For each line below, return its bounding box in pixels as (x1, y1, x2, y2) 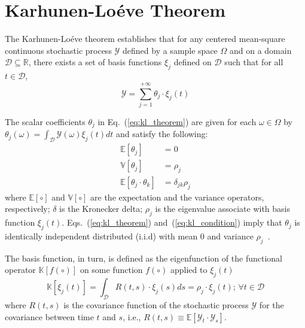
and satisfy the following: (116, 127, 208, 140)
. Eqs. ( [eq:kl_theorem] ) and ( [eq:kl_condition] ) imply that (62, 216, 282, 229)
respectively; (5, 202, 50, 215)
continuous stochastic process (5, 44, 112, 56)
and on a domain (229, 44, 292, 56)
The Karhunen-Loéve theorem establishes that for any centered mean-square (5, 32, 285, 45)
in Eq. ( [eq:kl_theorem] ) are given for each (97, 115, 257, 127)
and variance (207, 229, 254, 242)
